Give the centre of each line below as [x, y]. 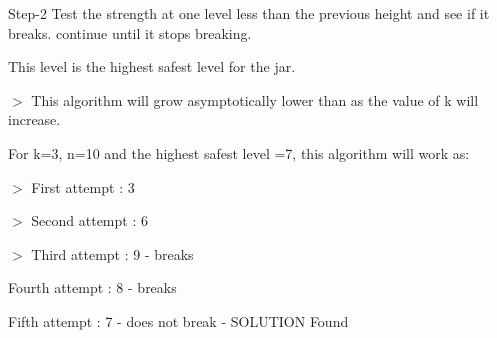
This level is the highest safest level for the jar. [152, 66]
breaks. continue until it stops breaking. [130, 32]
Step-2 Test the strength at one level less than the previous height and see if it [249, 13]
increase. [34, 119]
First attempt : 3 [83, 186]
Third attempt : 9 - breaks [112, 253]
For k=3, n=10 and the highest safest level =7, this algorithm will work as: [239, 152]
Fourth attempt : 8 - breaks [92, 287]
